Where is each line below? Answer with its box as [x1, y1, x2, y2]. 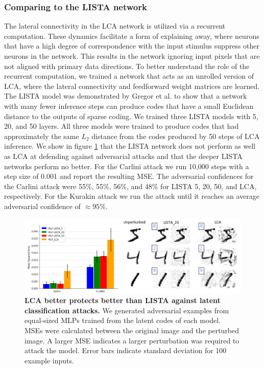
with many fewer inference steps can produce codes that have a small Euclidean [4, 100, 254, 111]
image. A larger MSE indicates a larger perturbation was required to [25, 335, 239, 345]
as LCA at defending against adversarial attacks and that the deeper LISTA [4, 150, 243, 161]
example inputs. [25, 355, 74, 365]
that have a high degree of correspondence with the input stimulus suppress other [4, 40, 259, 51]
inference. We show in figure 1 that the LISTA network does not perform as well [4, 141, 256, 151]
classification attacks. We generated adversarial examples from [25, 305, 229, 315]
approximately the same [4, 130, 79, 141]
